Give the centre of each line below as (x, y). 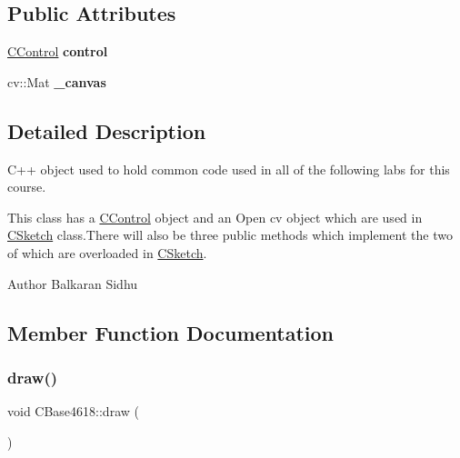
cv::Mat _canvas (57, 81)
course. (27, 187)
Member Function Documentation (171, 332)
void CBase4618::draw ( (73, 411)
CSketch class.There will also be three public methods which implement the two (230, 235)
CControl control (58, 51)
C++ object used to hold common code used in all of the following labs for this (229, 169)
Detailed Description (107, 130)
